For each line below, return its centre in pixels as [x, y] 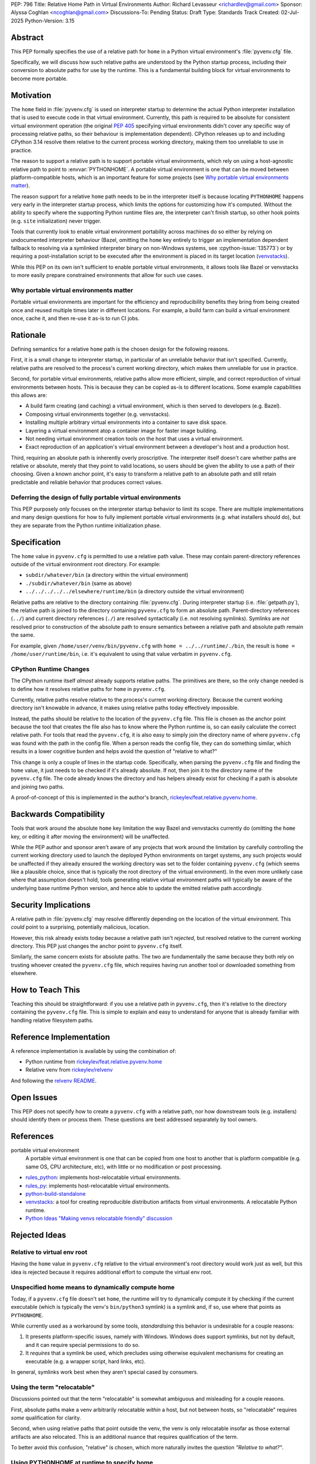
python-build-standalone [56, 1194]
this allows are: [29, 395]
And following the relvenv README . [54, 1080]
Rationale [28, 335]
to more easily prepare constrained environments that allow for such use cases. [107, 275]
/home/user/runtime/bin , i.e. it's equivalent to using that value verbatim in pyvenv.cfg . [121, 654]
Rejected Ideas [39, 1235]
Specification [36, 542]
